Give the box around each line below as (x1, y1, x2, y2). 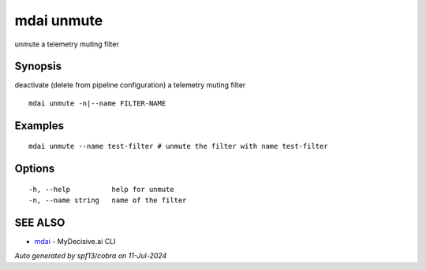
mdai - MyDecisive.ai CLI (34, 236, 116, 246)
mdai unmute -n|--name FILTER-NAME (28, 98, 166, 108)
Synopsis (14, 60, 62, 73)
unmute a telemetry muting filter (14, 39, 120, 49)
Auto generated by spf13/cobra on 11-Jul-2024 (14, 251, 167, 261)
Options (14, 162, 55, 176)
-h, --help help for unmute (28, 185, 175, 194)
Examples (14, 119, 65, 132)
